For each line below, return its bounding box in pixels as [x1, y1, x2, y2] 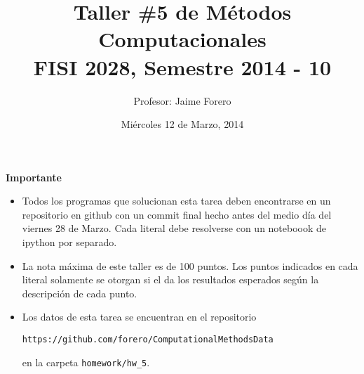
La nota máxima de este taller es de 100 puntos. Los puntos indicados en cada [22, 258, 358, 273]
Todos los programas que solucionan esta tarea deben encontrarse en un [22, 193, 331, 208]
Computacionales [98, 25, 267, 53]
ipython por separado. [22, 235, 117, 250]
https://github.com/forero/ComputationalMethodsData [22, 335, 274, 345]
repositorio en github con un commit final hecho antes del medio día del [22, 207, 332, 221]
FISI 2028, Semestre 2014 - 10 [33, 52, 332, 81]
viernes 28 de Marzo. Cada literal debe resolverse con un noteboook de [22, 221, 327, 236]
